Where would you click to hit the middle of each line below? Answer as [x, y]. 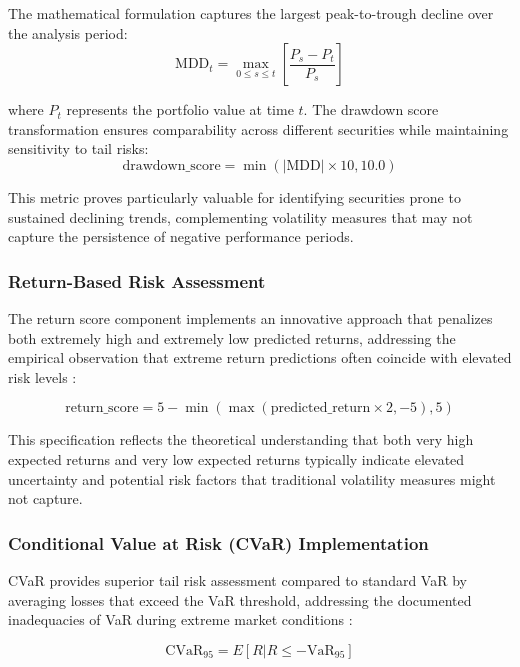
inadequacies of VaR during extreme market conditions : [180, 619]
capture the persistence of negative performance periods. [181, 236]
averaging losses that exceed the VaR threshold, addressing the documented [240, 599]
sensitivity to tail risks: [78, 148]
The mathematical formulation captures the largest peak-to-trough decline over [251, 13]
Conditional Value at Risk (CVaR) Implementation [218, 542]
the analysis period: [68, 32]
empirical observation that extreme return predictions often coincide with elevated [260, 357]
